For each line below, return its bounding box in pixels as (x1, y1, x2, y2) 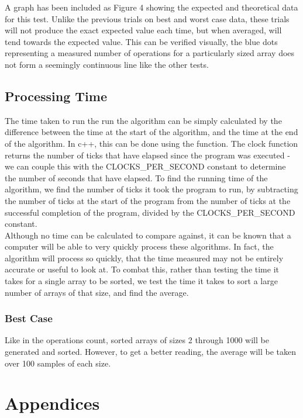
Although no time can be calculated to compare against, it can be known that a (5, 229, 291, 241)
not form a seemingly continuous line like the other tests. (5, 58, 209, 70)
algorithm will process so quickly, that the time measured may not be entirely (5, 251, 284, 264)
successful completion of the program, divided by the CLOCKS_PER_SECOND (5, 206, 295, 218)
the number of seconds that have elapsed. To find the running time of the (5, 171, 268, 184)
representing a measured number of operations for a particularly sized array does (5, 47, 295, 59)
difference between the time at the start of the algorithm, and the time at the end (5, 126, 298, 138)
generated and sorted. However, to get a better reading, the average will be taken (5, 346, 297, 358)
